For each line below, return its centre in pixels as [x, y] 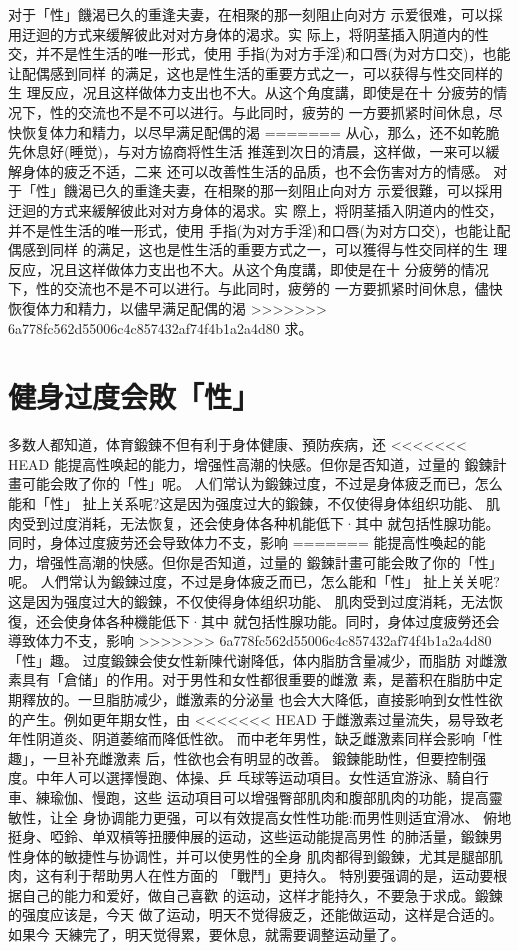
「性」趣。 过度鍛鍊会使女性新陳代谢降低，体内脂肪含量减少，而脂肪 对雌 [251, 659]
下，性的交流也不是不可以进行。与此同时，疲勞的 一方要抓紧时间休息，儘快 [255, 288]
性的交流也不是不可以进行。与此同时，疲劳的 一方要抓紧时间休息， [269, 111]
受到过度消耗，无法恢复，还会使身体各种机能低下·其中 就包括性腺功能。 [260, 522]
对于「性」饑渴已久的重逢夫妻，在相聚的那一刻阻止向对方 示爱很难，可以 [248, 14]
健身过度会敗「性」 [134, 396]
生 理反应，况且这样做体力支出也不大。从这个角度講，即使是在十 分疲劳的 [251, 92]
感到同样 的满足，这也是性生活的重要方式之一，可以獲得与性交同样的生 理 [264, 249]
